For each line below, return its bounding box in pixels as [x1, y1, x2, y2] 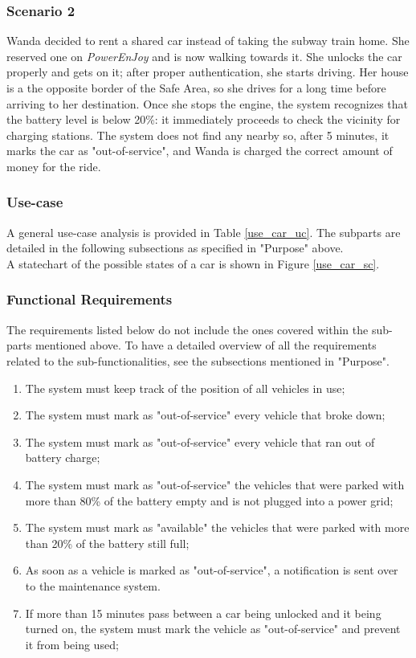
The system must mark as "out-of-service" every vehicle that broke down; [25, 407, 385, 423]
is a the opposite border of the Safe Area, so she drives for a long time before [6, 80, 386, 96]
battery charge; [25, 449, 100, 466]
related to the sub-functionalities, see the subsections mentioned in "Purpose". [6, 352, 389, 369]
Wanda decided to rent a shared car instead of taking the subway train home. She [6, 32, 410, 49]
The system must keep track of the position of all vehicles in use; [25, 379, 345, 396]
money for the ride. [6, 157, 101, 174]
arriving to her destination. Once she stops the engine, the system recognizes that [6, 95, 408, 112]
